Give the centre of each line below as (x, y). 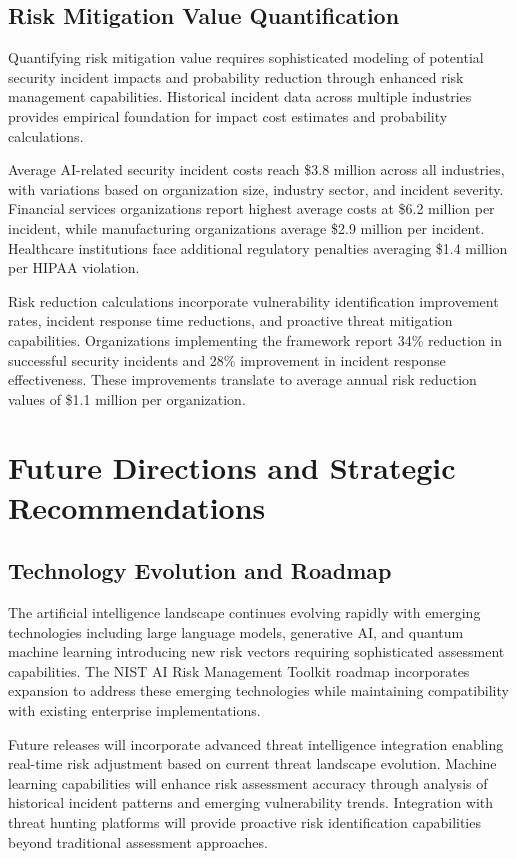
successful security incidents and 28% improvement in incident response (227, 359)
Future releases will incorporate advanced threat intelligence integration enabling (256, 743)
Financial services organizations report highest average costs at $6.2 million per (251, 208)
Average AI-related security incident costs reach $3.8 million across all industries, (256, 169)
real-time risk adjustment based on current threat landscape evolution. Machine (252, 763)
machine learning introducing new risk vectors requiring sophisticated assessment (256, 651)
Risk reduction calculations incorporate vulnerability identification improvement (253, 300)
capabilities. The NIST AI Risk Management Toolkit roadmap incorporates (239, 670)
